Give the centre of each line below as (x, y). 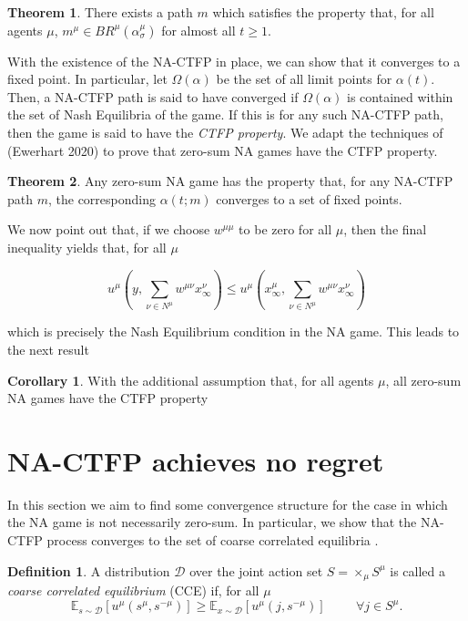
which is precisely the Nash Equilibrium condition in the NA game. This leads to (234, 331)
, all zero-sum (423, 380)
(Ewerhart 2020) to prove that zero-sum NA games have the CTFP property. (223, 150)
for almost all (198, 30)
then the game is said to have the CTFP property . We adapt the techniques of (225, 132)
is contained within (400, 96)
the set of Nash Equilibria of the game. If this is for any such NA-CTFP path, (225, 114)
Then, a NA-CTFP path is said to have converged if (153, 96)
